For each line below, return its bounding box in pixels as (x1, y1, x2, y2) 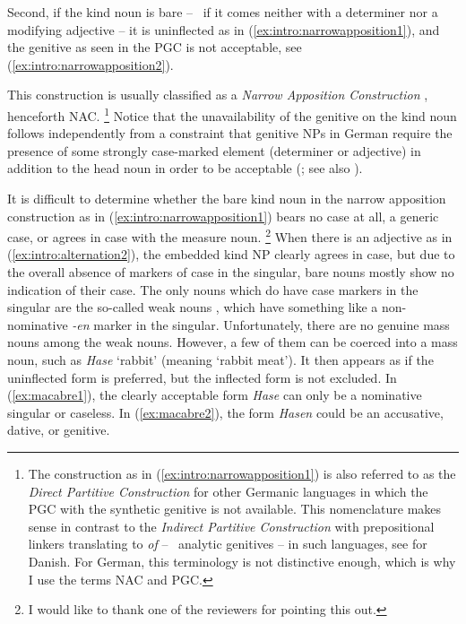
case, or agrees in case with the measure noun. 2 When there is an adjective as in (7, 225, 453, 246)
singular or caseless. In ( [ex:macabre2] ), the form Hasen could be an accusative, (7, 403, 444, 421)
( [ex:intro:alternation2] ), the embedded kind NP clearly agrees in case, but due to (7, 245, 455, 264)
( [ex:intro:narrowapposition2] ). (7, 55, 174, 74)
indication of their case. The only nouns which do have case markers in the (7, 280, 419, 299)
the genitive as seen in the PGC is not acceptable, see (7, 38, 302, 56)
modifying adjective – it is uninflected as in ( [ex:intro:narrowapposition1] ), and (7, 20, 440, 39)
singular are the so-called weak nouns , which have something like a (7, 298, 378, 316)
